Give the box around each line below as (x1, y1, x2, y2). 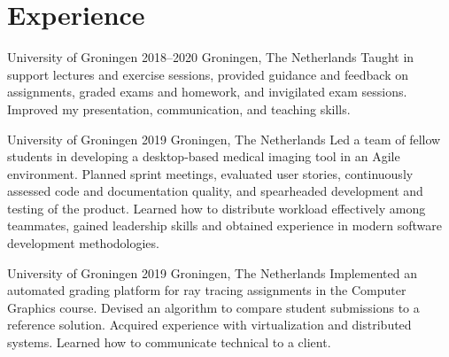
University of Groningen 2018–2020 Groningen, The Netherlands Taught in (7, 48, 414, 66)
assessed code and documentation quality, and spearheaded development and (7, 182, 423, 200)
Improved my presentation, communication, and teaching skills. (7, 99, 351, 118)
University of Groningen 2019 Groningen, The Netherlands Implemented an (7, 263, 417, 282)
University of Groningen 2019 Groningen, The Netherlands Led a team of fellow (7, 129, 441, 148)
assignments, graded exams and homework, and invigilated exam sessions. (7, 82, 407, 101)
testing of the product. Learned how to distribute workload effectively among (7, 198, 426, 217)
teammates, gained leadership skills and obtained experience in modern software (7, 216, 442, 235)
